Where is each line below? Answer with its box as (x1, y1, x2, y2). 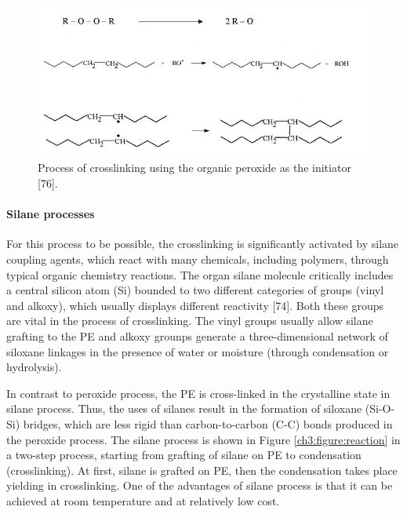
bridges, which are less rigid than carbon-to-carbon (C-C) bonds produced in (23, 416, 393, 432)
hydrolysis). (6, 359, 62, 375)
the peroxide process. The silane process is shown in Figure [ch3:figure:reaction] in (6, 431, 401, 447)
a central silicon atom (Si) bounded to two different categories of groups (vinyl (6, 282, 384, 298)
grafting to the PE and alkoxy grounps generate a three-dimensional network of (6, 328, 388, 344)
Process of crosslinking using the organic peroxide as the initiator (38, 159, 351, 176)
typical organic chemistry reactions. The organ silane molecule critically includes (6, 266, 394, 283)
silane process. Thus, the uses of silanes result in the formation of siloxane (6, 400, 362, 417)
